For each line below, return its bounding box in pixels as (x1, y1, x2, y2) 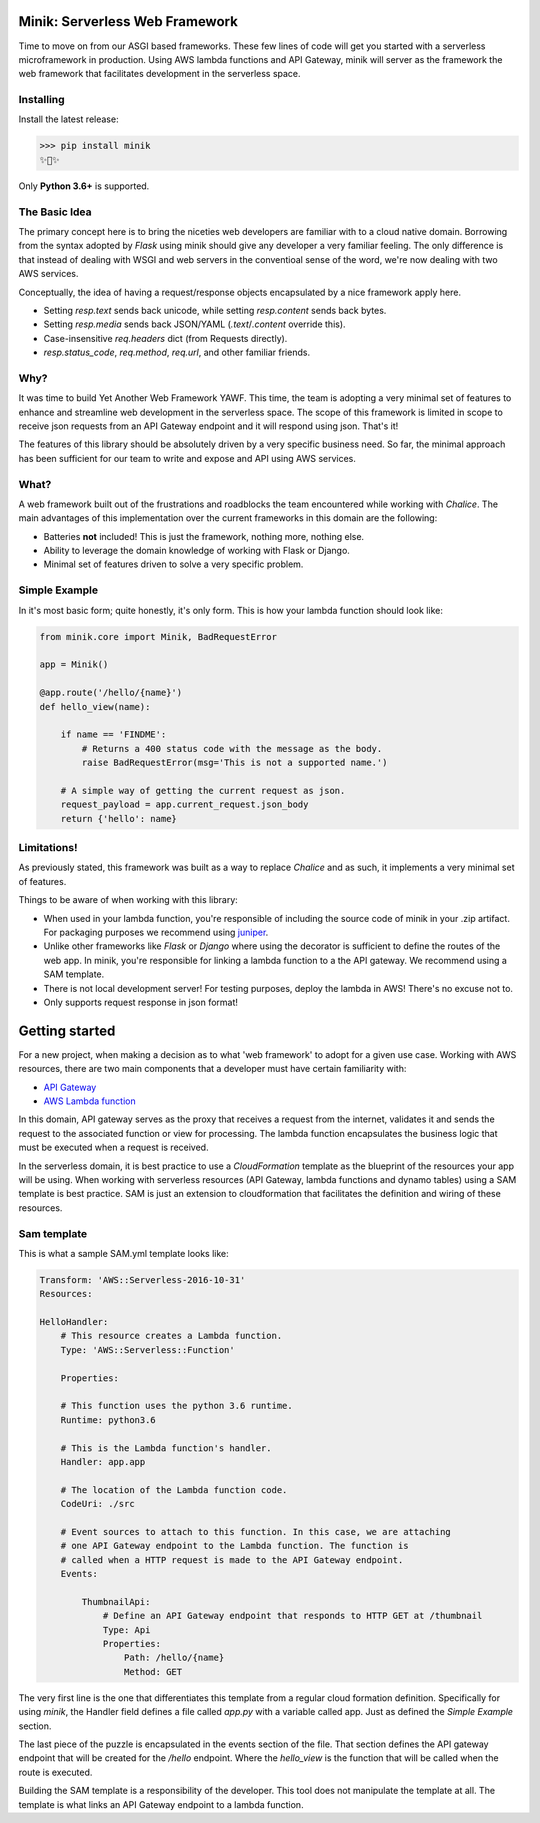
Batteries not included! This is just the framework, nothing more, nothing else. (43, 530, 365, 542)
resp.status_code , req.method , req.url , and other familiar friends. (43, 346, 310, 359)
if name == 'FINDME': (60, 729, 167, 740)
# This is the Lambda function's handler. (60, 1442, 272, 1454)
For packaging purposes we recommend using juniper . (43, 926, 269, 938)
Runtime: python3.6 (60, 1414, 157, 1425)
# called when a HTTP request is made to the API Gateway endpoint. (60, 1554, 404, 1565)
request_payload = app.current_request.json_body (60, 799, 309, 810)
